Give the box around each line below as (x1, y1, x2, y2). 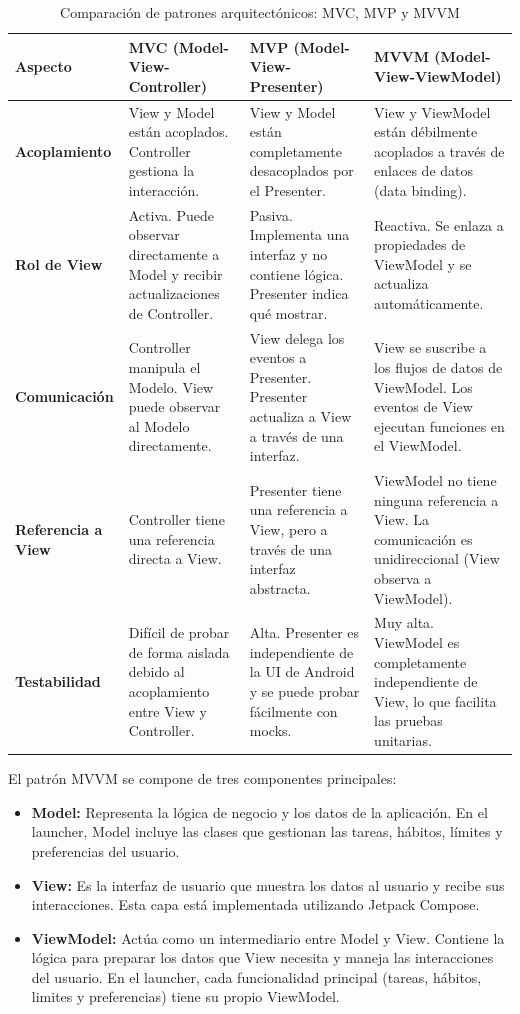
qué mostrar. (249, 302, 328, 323)
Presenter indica (249, 283, 349, 304)
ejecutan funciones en (374, 415, 505, 436)
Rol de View (15, 253, 103, 274)
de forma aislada (128, 641, 230, 662)
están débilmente (374, 121, 478, 142)
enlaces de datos (374, 160, 474, 181)
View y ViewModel (374, 101, 491, 122)
